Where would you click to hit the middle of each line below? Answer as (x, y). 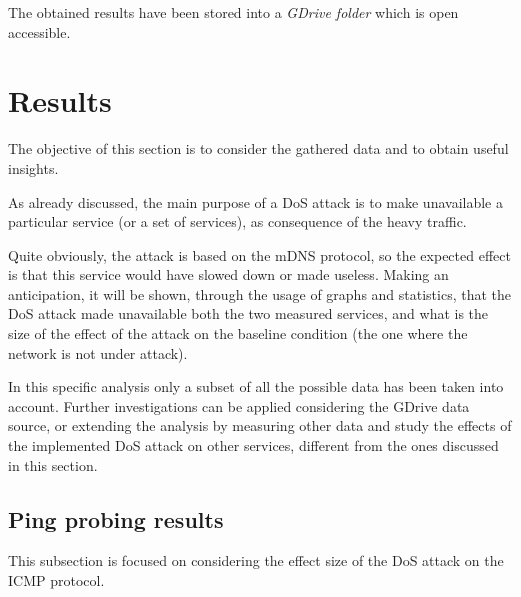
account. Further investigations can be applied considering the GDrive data (239, 405)
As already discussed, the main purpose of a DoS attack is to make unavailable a (255, 201)
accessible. (39, 31)
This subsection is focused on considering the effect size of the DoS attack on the (256, 560)
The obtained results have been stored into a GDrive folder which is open (233, 12)
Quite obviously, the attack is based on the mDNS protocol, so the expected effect (259, 254)
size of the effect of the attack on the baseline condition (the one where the (238, 333)
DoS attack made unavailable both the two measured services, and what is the (248, 313)
